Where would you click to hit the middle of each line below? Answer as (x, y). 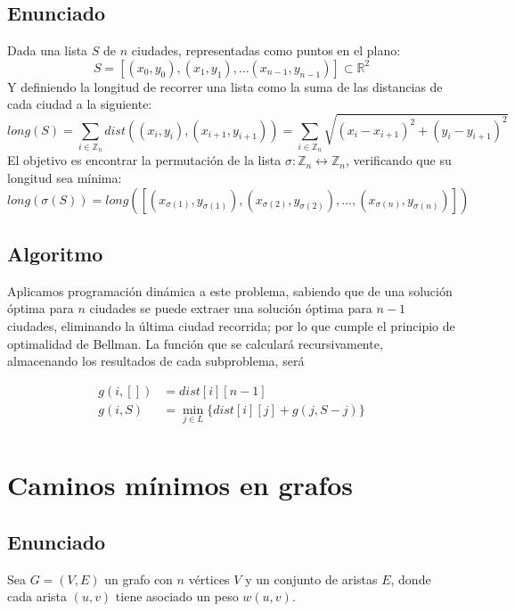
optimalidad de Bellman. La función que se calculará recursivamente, (195, 343)
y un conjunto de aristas (311, 579)
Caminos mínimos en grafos (180, 485)
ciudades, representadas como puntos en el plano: (266, 50)
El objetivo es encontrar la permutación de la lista (144, 160)
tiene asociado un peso (177, 596)
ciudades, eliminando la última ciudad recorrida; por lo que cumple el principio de (231, 325)
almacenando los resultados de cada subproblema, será (156, 361)
